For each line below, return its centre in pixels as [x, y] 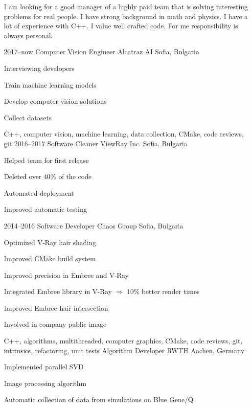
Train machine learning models [50, 84]
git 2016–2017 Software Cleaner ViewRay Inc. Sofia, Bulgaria [96, 143]
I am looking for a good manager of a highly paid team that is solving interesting [126, 6]
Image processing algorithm [45, 383]
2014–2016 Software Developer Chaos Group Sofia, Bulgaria [94, 225]
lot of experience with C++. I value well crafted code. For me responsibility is [121, 26]
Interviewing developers [39, 68]
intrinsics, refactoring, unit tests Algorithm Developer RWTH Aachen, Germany [124, 350]
